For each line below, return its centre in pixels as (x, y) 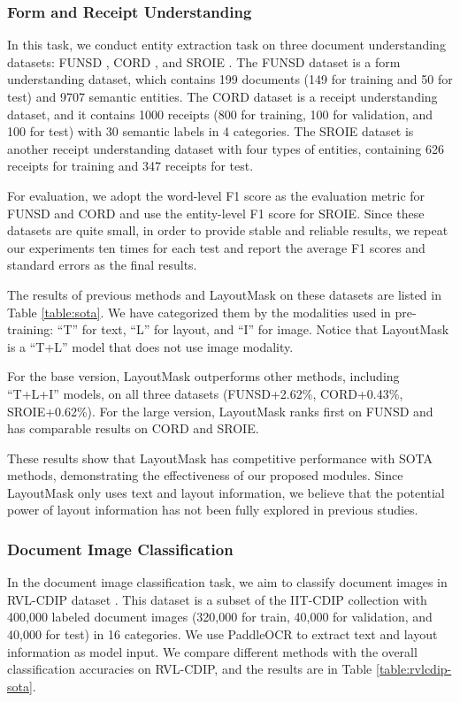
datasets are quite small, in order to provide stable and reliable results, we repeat (228, 230)
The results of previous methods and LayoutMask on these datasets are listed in (224, 294)
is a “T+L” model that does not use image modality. (150, 346)
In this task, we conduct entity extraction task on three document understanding (226, 45)
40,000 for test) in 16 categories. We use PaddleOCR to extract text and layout (222, 634)
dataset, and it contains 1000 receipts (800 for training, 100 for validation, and (220, 114)
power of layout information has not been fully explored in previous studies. (213, 510)
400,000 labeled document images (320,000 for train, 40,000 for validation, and (220, 617)
